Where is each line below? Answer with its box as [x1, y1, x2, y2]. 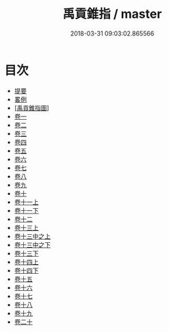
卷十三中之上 [14, 232, 51, 240]
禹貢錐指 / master [62, 6, 162, 22]
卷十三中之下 [14, 240, 51, 248]
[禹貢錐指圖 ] [14, 103, 50, 112]
